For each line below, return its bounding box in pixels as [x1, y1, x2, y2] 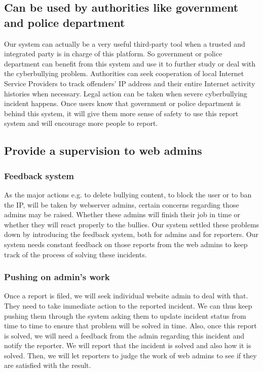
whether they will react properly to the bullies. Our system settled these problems [4, 219, 259, 229]
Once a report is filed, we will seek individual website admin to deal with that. [4, 290, 248, 301]
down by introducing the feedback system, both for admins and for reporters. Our [4, 229, 258, 240]
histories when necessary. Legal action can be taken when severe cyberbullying [4, 88, 247, 98]
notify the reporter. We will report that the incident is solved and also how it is [4, 340, 251, 351]
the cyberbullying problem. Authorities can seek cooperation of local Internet [4, 68, 244, 79]
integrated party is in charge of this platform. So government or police [4, 48, 222, 59]
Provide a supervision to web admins [4, 143, 202, 158]
